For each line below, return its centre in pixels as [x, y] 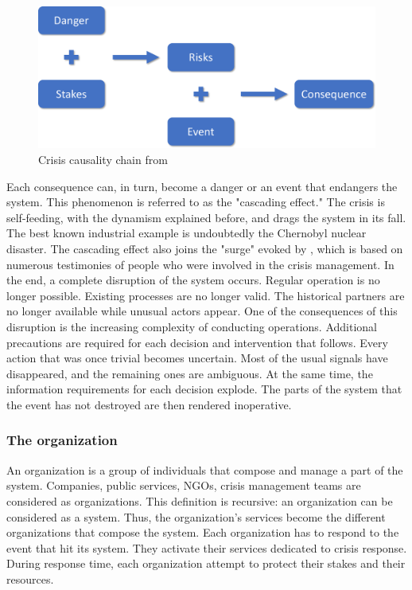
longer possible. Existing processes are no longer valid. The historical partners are [206, 295]
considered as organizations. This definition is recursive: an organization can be [200, 500]
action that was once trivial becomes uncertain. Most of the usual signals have [197, 358]
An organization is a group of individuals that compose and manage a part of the [205, 469]
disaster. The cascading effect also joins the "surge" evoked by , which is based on [205, 249]
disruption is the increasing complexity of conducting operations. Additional [192, 326]
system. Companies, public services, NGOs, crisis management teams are [184, 485]
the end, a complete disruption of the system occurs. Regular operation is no [193, 280]
